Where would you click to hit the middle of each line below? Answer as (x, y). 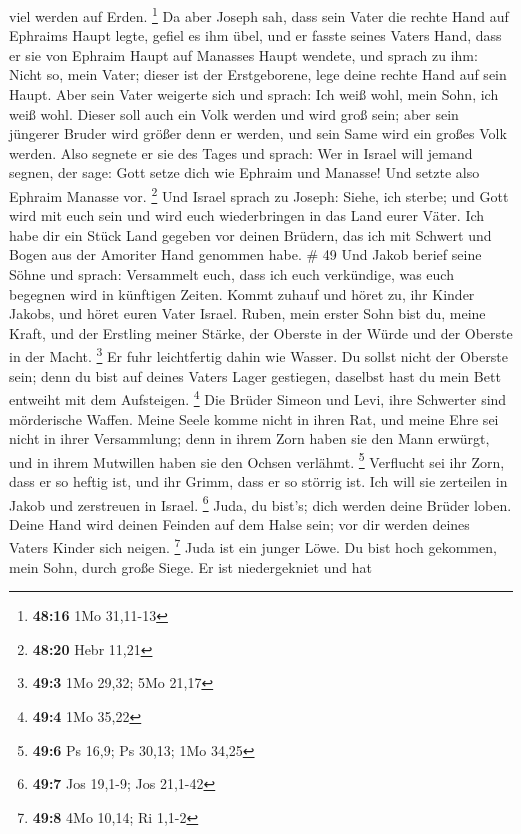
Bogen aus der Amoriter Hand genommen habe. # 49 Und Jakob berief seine (245, 254)
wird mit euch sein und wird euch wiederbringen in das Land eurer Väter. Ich (247, 215)
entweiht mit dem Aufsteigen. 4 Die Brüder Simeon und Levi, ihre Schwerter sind (258, 397)
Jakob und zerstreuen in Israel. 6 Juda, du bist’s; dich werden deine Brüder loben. (260, 503)
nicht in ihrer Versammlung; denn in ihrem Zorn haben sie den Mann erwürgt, (249, 438)
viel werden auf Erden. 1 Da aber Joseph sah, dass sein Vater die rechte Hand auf (259, 14)
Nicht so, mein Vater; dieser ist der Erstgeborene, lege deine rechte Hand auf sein (258, 74)
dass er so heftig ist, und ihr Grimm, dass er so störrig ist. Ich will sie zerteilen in (258, 480)
